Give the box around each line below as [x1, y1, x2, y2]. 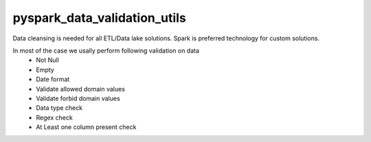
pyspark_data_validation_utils [12, 10, 187, 25]
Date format [36, 75, 70, 83]
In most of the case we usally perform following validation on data [12, 46, 199, 55]
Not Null [36, 56, 60, 64]
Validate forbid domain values [36, 94, 120, 102]
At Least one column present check [36, 123, 137, 131]
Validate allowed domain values [36, 85, 125, 93]
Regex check [36, 113, 74, 122]
